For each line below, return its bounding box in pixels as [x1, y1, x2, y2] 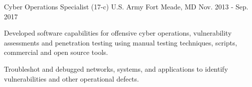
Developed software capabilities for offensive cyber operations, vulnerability [4, 28, 232, 38]
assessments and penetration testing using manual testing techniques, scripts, [4, 37, 237, 47]
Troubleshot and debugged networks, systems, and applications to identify [4, 63, 228, 74]
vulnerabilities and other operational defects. [4, 73, 139, 84]
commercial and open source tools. [4, 47, 108, 57]
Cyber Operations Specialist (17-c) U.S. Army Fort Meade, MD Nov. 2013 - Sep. [4, 1, 249, 11]
